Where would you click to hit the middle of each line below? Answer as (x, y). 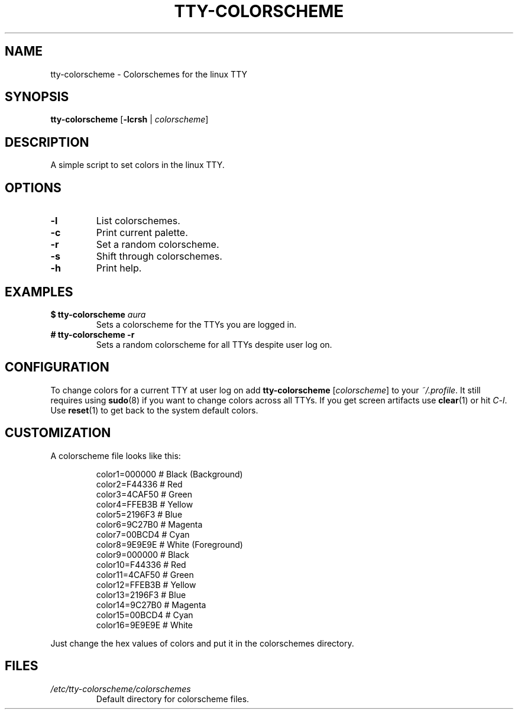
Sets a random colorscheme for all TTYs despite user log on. (214, 344)
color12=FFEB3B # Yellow (146, 584)
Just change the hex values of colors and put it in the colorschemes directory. (202, 643)
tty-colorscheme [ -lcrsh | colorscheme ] (129, 119)
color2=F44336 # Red (139, 484)
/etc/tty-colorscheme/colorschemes (121, 689)
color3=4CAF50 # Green (144, 494)
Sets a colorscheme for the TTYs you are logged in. (196, 324)
